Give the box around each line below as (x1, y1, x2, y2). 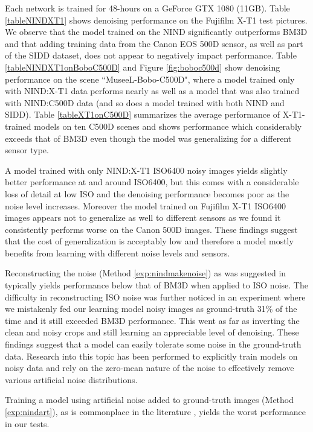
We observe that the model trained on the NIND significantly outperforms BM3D (5, 25, 308, 38)
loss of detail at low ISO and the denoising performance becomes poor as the (5, 187, 289, 200)
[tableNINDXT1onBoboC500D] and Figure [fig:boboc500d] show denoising (5, 60, 280, 73)
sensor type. (5, 144, 49, 156)
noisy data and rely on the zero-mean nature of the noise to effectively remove (5, 361, 294, 374)
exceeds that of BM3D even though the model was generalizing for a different (5, 132, 292, 144)
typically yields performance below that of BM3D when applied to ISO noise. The (5, 279, 308, 291)
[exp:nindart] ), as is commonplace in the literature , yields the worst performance (5, 405, 306, 418)
